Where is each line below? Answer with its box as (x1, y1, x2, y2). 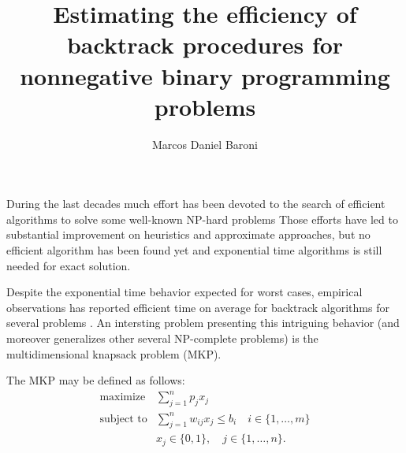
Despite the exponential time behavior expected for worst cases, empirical (6, 284, 363, 300)
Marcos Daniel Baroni (152, 136, 258, 152)
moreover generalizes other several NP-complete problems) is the (6, 330, 318, 347)
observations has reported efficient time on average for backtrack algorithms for (6, 299, 389, 315)
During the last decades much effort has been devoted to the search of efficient (6, 195, 386, 212)
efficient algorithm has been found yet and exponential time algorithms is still (6, 242, 382, 258)
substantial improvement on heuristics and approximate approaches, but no (6, 226, 371, 243)
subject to (99, 413, 147, 425)
